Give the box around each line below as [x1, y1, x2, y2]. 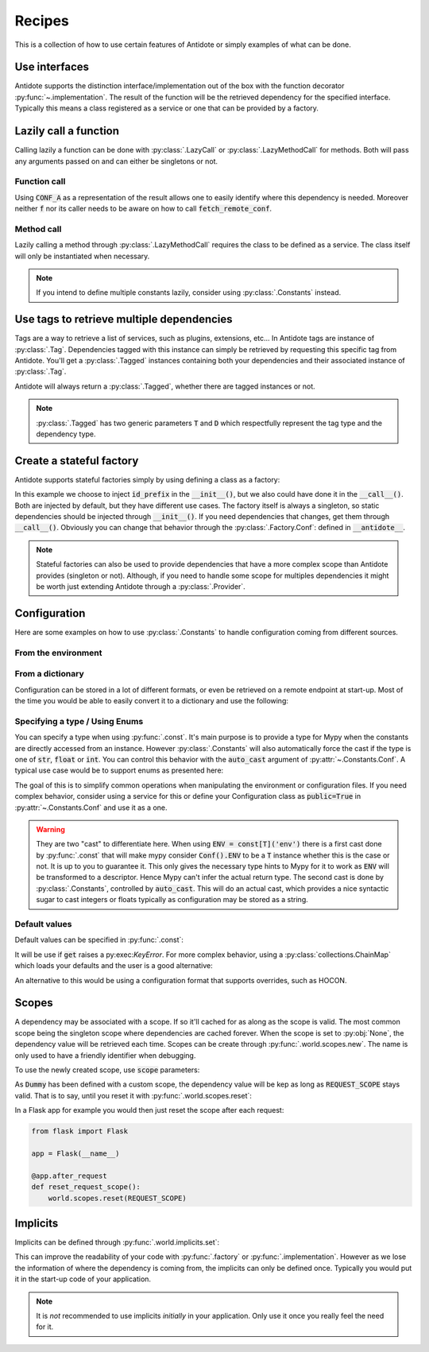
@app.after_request [31, 1171, 107, 1180]
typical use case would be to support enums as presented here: [14, 765, 224, 775]
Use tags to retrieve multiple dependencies [14, 312, 234, 326]
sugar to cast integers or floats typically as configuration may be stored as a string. [36, 895, 309, 905]
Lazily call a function [14, 124, 119, 138]
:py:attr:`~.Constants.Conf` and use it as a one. [14, 803, 168, 812]
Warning [36, 824, 65, 834]
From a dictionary [14, 668, 85, 680]
